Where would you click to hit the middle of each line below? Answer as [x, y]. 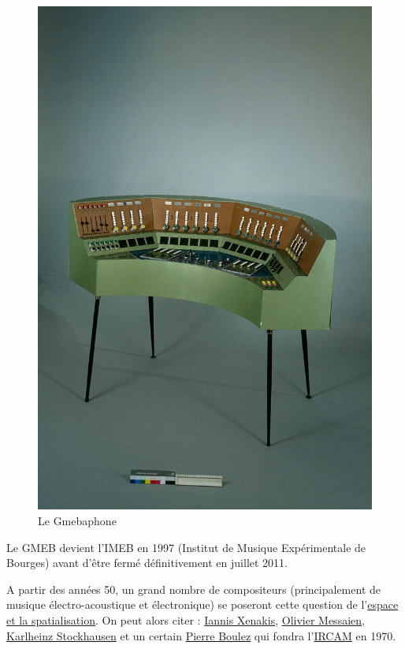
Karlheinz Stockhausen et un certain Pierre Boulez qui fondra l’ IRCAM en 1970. [201, 635]
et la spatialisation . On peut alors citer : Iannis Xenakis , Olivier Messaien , [186, 620]
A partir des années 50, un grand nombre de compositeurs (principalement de [193, 589]
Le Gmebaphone [77, 521]
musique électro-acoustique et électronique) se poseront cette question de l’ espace [202, 604]
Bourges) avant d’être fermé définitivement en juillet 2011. [147, 563]
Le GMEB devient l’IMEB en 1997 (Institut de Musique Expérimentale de [186, 547]
